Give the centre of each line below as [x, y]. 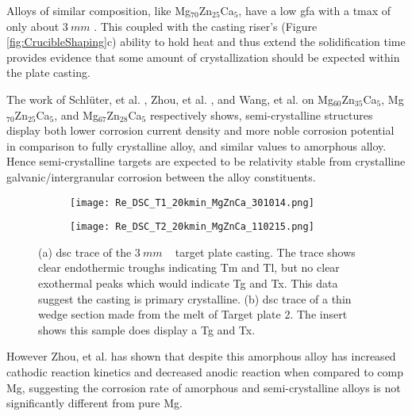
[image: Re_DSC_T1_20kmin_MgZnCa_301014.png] [192, 202]
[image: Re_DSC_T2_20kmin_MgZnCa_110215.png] [192, 227]
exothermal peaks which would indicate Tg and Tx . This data [188, 283]
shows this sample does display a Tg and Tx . [147, 329]
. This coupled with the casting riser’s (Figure [206, 26]
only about [33, 26]
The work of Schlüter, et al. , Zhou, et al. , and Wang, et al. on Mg [170, 99]
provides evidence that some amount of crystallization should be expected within [203, 57]
